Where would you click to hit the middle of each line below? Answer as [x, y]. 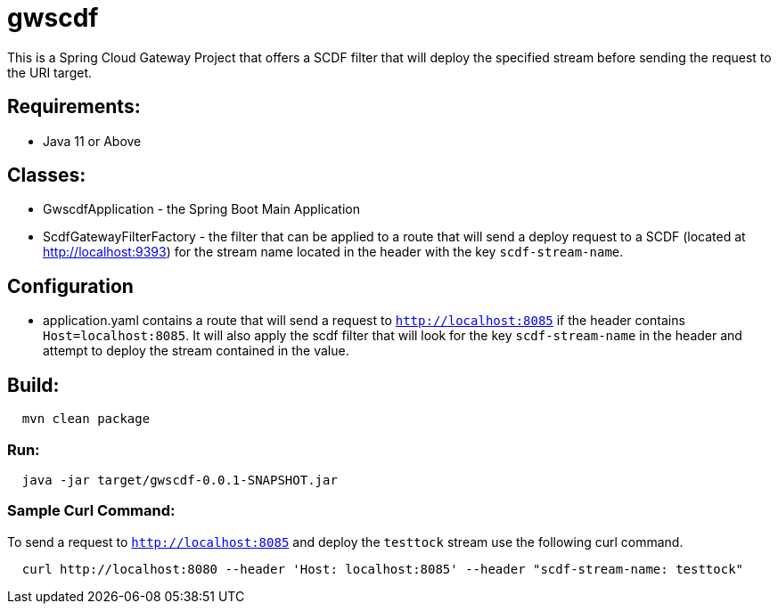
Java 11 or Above [92, 141]
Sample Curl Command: [91, 511]
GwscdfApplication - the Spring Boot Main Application [202, 209]
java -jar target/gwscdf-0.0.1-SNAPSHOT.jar [180, 480]
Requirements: [74, 107]
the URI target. [49, 72]
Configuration [70, 286]
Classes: [47, 175]
